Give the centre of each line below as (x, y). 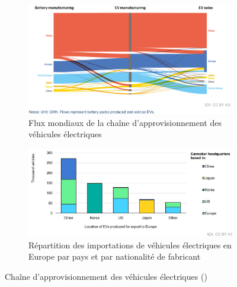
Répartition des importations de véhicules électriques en (130, 245)
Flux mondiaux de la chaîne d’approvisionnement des (125, 122)
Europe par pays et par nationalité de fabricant (115, 256)
